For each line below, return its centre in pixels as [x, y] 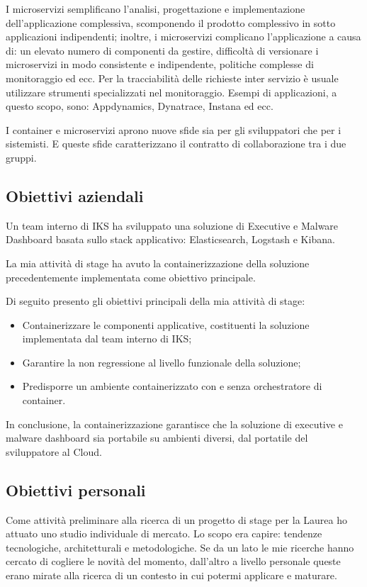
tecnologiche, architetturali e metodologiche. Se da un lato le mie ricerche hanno [180, 547]
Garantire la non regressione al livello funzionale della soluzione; [162, 362]
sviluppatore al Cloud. [54, 451]
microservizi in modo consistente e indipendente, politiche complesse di [160, 64]
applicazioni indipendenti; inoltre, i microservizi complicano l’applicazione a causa [183, 37]
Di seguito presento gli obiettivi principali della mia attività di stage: [156, 301]
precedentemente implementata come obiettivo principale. [131, 277]
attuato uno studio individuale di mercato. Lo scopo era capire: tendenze [164, 533]
